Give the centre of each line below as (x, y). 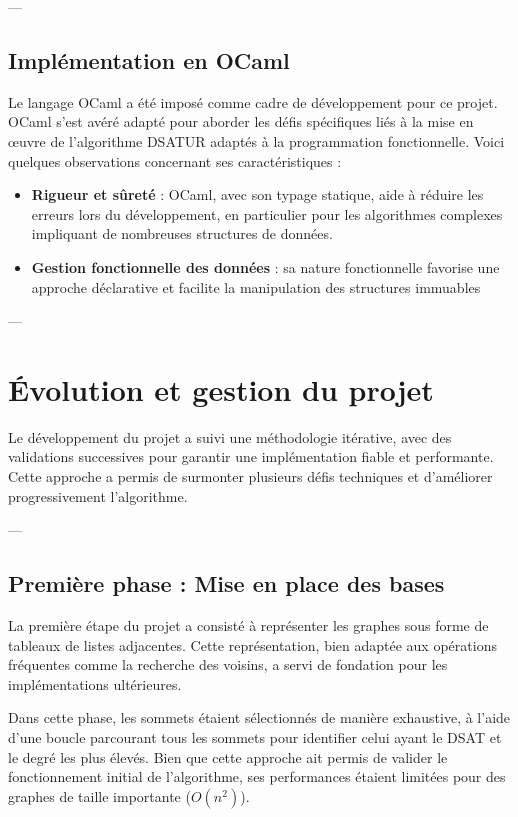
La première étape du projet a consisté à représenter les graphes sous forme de (248, 625)
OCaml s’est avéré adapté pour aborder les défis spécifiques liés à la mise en (241, 121)
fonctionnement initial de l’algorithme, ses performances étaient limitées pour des (257, 776)
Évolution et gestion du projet (221, 388)
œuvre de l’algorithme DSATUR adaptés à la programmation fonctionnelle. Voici (256, 140)
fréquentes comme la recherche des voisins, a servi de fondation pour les (228, 664)
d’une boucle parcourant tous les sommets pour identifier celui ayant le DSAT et (255, 737)
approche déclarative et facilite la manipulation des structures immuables (256, 286)
